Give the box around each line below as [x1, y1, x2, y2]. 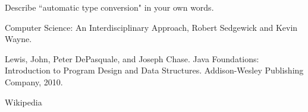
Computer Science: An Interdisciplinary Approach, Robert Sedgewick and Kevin [5, 21, 298, 33]
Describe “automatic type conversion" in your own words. [5, 1, 214, 13]
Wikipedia [5, 95, 42, 108]
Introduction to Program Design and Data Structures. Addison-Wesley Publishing [5, 64, 304, 76]
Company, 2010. [5, 75, 63, 88]
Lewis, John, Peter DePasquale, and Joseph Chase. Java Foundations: [5, 52, 259, 65]
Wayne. [5, 33, 32, 45]
